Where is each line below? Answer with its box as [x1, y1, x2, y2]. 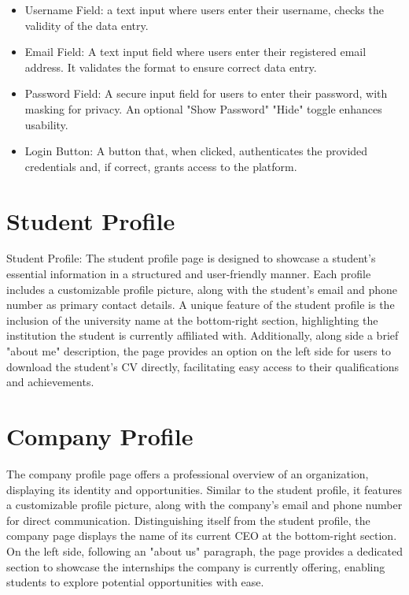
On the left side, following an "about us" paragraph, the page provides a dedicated [6, 542, 403, 559]
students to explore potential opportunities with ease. [6, 574, 264, 590]
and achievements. [6, 374, 94, 390]
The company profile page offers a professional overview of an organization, [6, 465, 369, 482]
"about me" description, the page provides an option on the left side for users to [6, 343, 391, 359]
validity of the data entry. [24, 17, 149, 33]
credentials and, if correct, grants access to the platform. [24, 158, 297, 174]
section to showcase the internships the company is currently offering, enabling [6, 558, 385, 575]
